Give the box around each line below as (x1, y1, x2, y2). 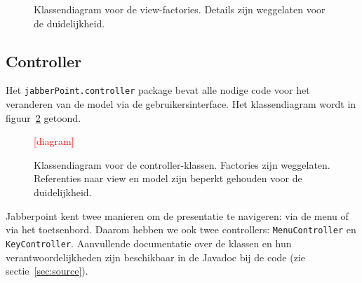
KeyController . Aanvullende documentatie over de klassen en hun (6, 235, 292, 250)
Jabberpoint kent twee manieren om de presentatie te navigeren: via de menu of (6, 208, 349, 223)
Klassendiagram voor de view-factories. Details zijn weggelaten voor (34, 2, 326, 16)
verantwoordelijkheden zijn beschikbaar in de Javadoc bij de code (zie (6, 249, 306, 264)
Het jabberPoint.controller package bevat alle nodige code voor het (6, 83, 310, 97)
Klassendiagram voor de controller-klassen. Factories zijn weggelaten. (34, 157, 330, 172)
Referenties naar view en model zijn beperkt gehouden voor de (34, 171, 302, 186)
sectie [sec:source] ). (6, 263, 88, 278)
